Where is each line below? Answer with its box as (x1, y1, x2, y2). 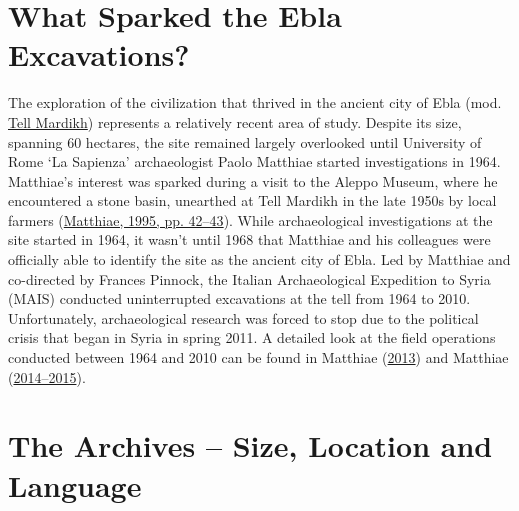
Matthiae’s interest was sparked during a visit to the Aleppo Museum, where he (8, 170, 498, 191)
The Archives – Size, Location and (8, 425, 493, 466)
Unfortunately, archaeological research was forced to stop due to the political (8, 307, 479, 328)
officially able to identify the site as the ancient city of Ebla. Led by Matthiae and (8, 249, 511, 270)
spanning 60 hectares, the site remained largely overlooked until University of (8, 131, 482, 152)
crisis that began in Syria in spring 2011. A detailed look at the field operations (8, 327, 496, 348)
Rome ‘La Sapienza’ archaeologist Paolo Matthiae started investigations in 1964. (8, 151, 501, 172)
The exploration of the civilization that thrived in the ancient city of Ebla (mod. (8, 92, 502, 113)
